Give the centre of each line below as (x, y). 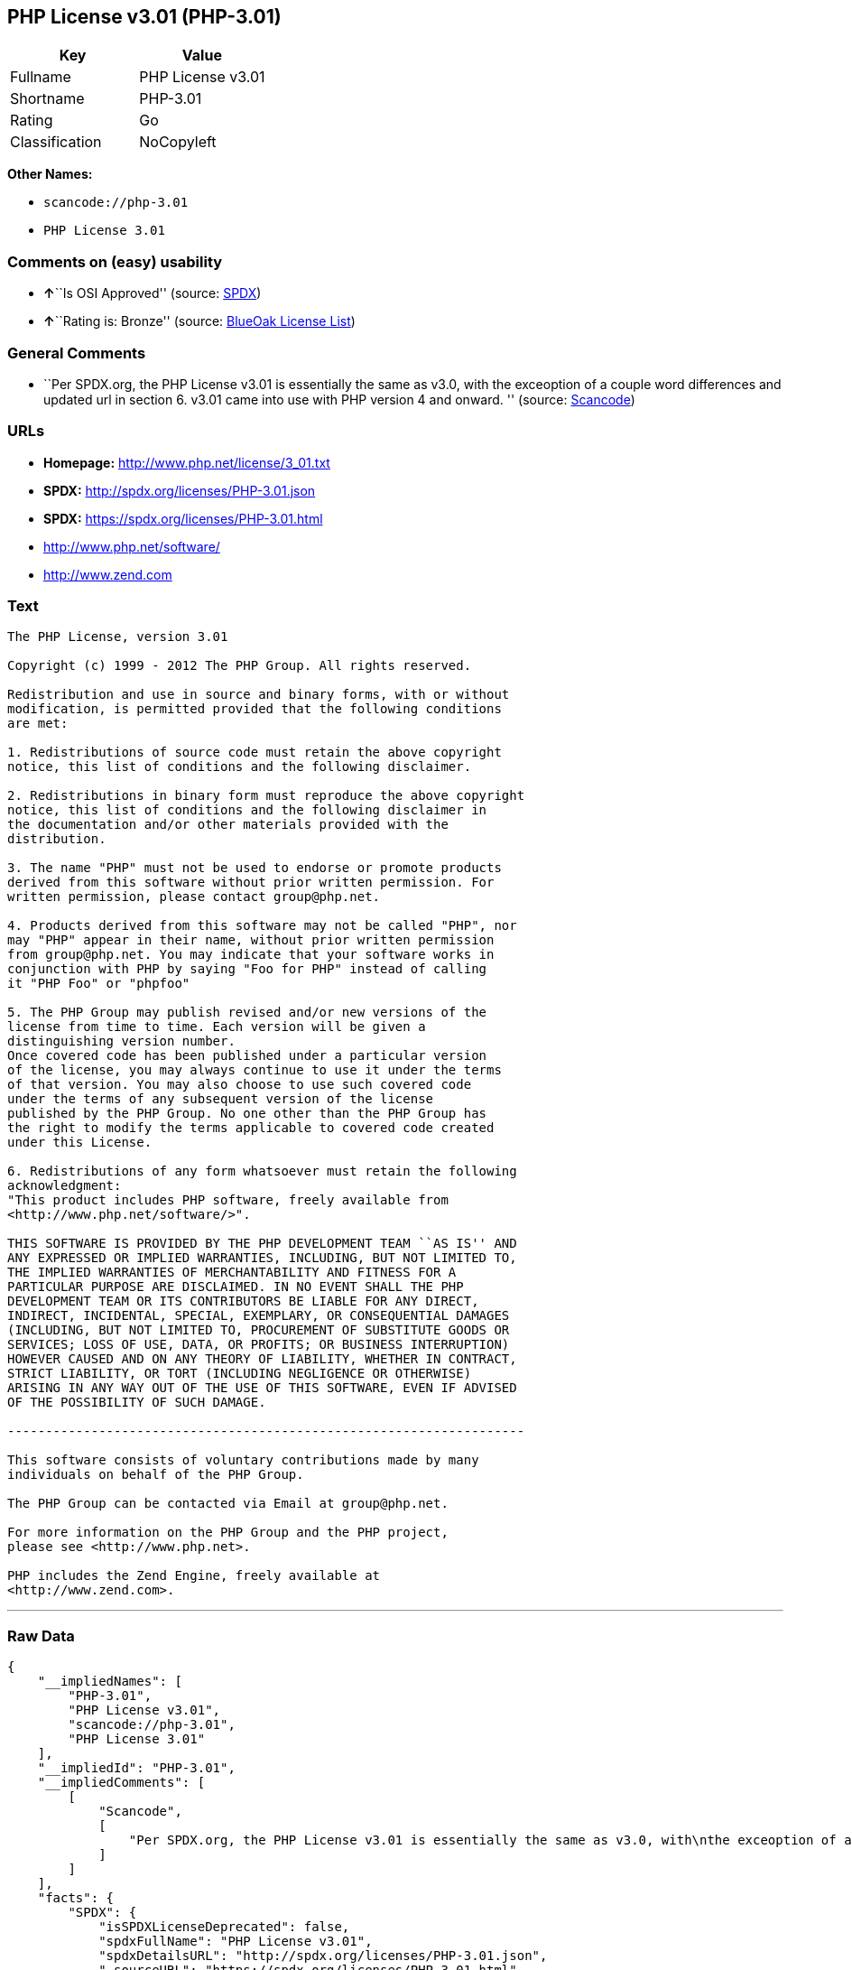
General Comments (77, 353)
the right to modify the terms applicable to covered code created (251, 1128)
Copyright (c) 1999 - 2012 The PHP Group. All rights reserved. (240, 666)
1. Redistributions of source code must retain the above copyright (255, 753)
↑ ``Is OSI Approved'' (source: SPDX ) (153, 293)
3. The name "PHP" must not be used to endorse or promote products (255, 868)
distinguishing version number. (121, 1041)
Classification (56, 142)
